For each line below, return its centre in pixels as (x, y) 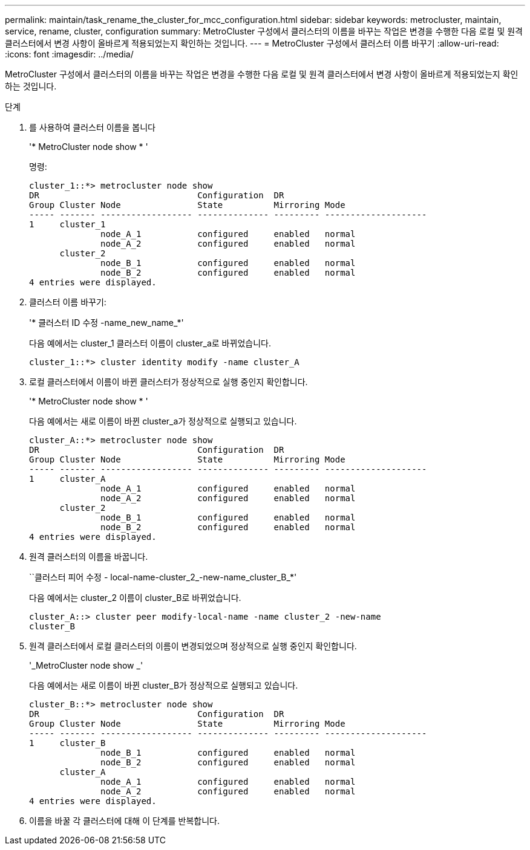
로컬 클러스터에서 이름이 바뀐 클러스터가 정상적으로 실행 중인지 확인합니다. (168, 382)
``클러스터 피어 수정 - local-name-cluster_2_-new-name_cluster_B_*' (163, 577)
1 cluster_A (67, 479)
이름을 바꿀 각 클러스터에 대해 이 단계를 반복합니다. (124, 821)
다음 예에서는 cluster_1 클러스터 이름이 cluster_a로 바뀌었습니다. (150, 343)
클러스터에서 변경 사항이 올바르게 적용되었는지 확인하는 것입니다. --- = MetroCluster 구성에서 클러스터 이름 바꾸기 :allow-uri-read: (252, 43)
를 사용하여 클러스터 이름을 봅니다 (92, 127)
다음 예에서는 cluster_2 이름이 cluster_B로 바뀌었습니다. (135, 598)
